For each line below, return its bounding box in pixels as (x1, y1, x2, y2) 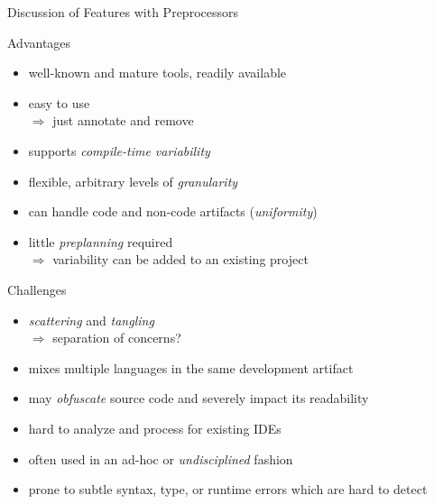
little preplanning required (28, 232, 173, 251)
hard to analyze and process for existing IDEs (28, 418, 282, 437)
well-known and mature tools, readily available (28, 63, 287, 82)
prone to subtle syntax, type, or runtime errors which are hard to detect (28, 480, 428, 499)
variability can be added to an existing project (52, 250, 309, 269)
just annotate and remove (52, 111, 194, 130)
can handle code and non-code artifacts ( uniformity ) (28, 202, 318, 221)
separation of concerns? (52, 328, 181, 347)
